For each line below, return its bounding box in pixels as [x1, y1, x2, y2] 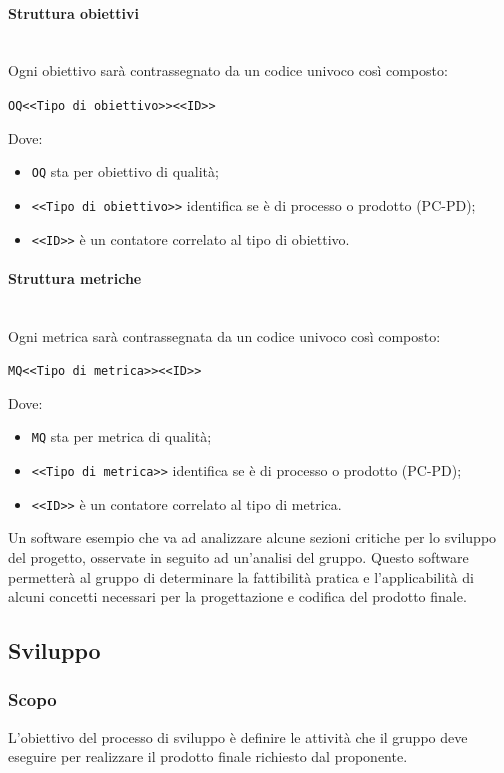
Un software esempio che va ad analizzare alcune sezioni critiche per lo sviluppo [8, 527, 497, 548]
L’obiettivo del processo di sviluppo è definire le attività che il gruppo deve [8, 726, 468, 747]
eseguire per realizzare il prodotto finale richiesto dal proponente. [8, 746, 408, 767]
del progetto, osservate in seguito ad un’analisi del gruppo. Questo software [8, 547, 469, 567]
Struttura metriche [8, 267, 142, 288]
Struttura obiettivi [8, 2, 139, 23]
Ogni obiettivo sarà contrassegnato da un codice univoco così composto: [8, 60, 448, 81]
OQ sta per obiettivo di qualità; [31, 161, 219, 182]
